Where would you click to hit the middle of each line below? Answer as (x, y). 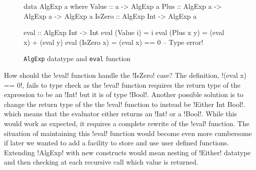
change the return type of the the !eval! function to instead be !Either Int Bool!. (125, 104)
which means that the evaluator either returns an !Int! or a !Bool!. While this (121, 114)
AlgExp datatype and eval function (77, 58)
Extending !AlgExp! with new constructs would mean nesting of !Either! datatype (128, 152)
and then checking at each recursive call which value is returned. (101, 162)
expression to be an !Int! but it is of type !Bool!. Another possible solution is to (124, 94)
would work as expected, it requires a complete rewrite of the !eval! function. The (127, 123)
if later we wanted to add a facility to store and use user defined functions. (116, 143)
